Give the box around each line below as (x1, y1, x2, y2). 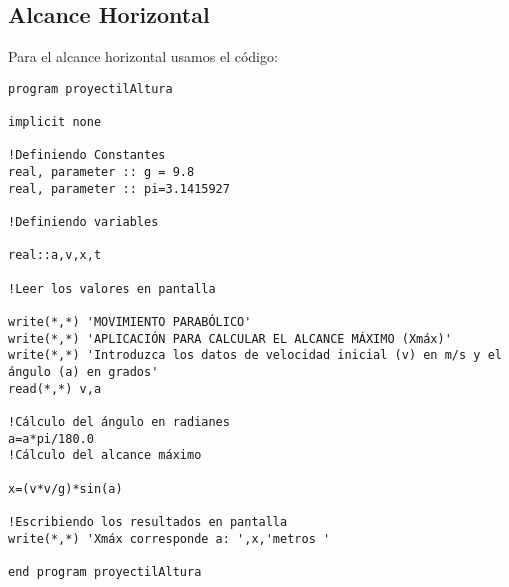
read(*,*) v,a (8, 381, 102, 396)
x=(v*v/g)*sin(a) (8, 481, 123, 496)
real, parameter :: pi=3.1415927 (8, 181, 230, 196)
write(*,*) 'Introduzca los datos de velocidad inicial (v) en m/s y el (8, 348, 502, 363)
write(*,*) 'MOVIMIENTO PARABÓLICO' (8, 314, 252, 329)
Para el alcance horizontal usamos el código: (8, 46, 278, 67)
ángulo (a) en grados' (8, 364, 159, 379)
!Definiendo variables (8, 215, 159, 230)
